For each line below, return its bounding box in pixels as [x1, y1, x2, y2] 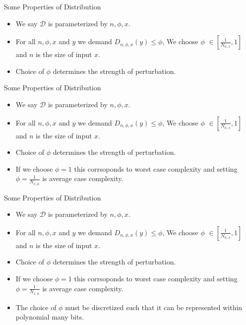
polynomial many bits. [15, 312, 84, 322]
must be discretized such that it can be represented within [65, 302, 243, 312]
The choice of [15, 302, 57, 312]
